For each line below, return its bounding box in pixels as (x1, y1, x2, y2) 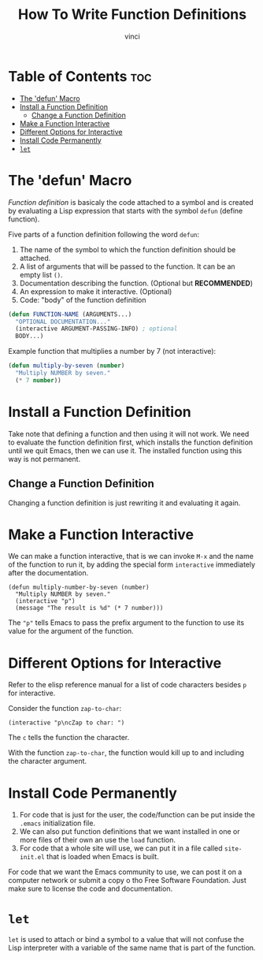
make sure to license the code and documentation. (8, 884, 173, 894)
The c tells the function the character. (8, 733, 130, 742)
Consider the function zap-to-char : (8, 704, 122, 713)
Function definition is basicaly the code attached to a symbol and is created (8, 197, 254, 207)
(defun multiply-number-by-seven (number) (8, 583, 150, 592)
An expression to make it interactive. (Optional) (19, 286, 172, 296)
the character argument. (8, 757, 87, 766)
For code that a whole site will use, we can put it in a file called (19, 843, 223, 853)
